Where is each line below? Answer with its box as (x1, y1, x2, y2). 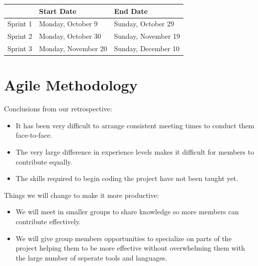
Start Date (39, 5, 77, 16)
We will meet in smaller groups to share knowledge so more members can (15, 206, 239, 217)
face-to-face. (15, 130, 52, 140)
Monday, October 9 (39, 18, 98, 29)
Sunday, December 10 (114, 43, 180, 54)
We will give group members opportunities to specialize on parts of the (15, 233, 232, 243)
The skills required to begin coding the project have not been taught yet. (15, 173, 238, 183)
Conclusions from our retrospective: (4, 103, 112, 114)
